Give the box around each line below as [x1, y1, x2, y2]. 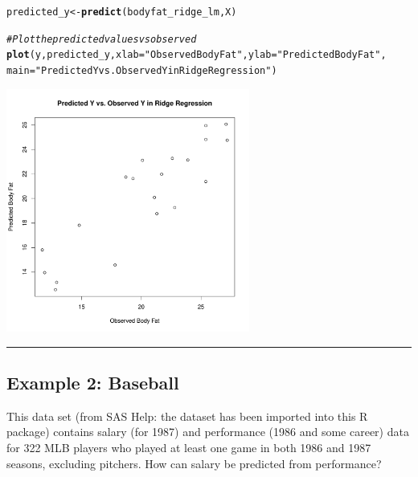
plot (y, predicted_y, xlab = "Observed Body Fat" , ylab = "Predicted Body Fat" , [6, 49, 387, 61]
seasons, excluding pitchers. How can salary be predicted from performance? [6, 455, 382, 471]
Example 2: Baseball [6, 370, 179, 394]
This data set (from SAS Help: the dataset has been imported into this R [6, 407, 368, 424]
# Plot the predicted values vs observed [6, 33, 197, 45]
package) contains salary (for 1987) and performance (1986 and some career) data [6, 423, 409, 440]
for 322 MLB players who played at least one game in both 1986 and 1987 [6, 439, 371, 455]
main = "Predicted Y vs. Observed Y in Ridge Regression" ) [6, 64, 277, 76]
